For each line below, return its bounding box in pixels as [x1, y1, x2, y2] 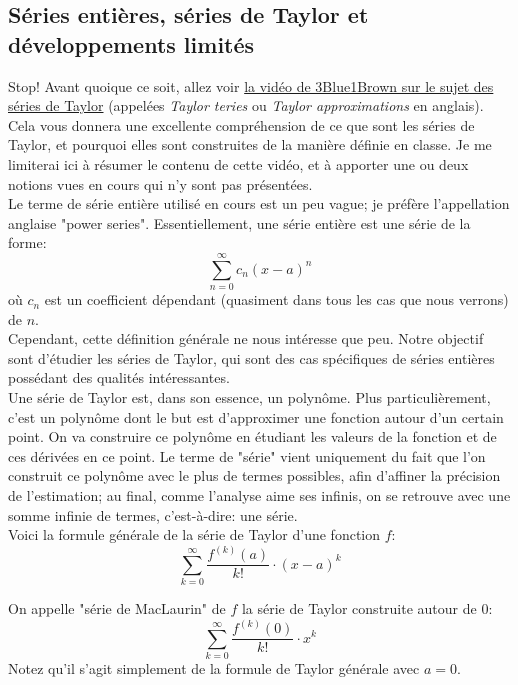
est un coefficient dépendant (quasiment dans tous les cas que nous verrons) [44, 289, 509, 310]
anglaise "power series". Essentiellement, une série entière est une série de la [8, 212, 471, 233]
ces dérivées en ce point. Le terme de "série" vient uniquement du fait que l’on [8, 445, 486, 466]
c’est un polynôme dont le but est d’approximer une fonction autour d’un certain [8, 406, 504, 427]
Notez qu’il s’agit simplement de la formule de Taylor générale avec [8, 657, 420, 678]
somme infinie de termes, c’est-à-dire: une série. [8, 504, 298, 525]
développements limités [8, 28, 255, 59]
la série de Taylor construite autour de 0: [241, 598, 493, 619]
